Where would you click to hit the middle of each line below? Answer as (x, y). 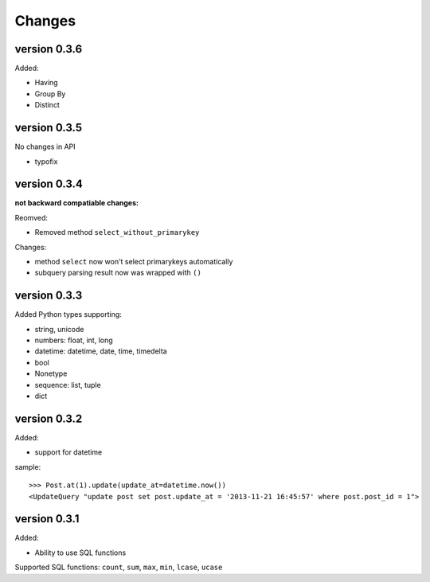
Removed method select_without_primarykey (117, 232)
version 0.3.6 (49, 49)
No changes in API (45, 146)
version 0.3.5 (49, 128)
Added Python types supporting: (68, 314)
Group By (50, 94)
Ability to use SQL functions (80, 553)
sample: (28, 467)
